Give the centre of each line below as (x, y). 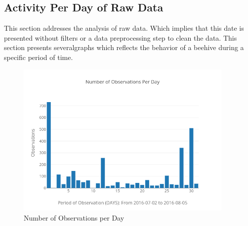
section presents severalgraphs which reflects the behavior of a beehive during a (124, 47)
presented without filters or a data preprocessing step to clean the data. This (121, 37)
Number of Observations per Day (74, 217)
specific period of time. (39, 57)
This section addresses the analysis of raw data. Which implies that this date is (124, 28)
